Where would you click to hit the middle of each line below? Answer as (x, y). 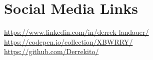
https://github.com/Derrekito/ (51, 51)
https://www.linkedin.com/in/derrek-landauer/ (76, 32)
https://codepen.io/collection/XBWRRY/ (68, 41)
